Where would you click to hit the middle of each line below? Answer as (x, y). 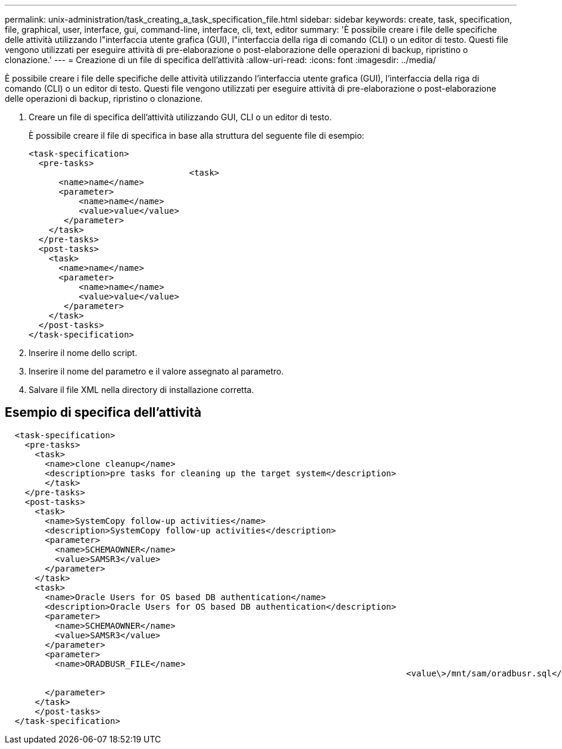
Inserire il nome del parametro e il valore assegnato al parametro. (156, 371)
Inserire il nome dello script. (83, 353)
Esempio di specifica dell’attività (103, 413)
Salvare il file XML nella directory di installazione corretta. (141, 390)
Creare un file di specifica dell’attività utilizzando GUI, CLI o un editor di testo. (180, 117)
